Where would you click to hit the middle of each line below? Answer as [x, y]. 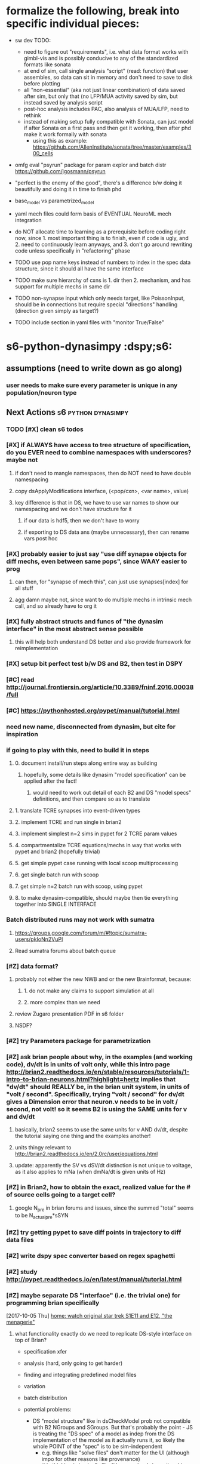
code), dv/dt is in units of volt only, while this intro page [88, 1064]
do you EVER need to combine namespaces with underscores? [99, 453]
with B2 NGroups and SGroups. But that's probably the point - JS [113, 1428]
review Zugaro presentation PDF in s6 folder [69, 1014]
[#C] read [20, 680]
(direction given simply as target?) [57, 310]
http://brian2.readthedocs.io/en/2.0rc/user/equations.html [86, 1154]
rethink [32, 115]
